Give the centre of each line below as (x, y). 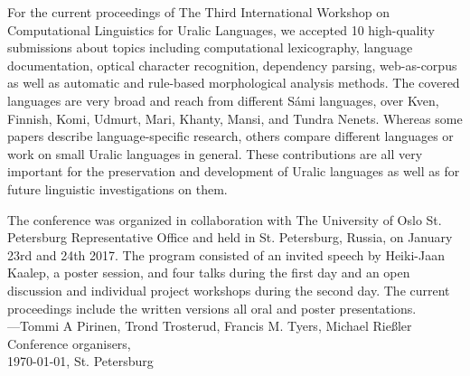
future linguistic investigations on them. (117, 188)
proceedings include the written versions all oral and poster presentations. (212, 308)
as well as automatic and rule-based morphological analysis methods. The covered (234, 83)
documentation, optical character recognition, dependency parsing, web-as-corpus (232, 65)
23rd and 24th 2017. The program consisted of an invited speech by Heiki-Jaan (226, 254)
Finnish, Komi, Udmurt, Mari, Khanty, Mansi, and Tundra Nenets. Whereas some (235, 118)
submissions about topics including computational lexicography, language (210, 47)
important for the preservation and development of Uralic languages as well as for (234, 171)
